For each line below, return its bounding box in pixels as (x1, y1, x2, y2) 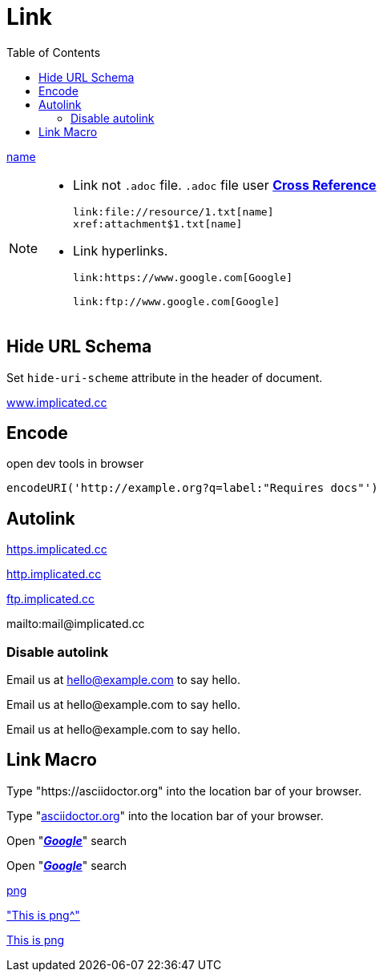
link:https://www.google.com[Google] (73, 271, 292, 284)
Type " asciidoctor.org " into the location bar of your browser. (6, 808, 324, 823)
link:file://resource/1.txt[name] (73, 205, 274, 218)
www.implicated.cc (6, 395, 107, 409)
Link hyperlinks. (73, 242, 168, 259)
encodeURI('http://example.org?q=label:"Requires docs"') (6, 481, 378, 495)
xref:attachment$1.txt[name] (73, 217, 243, 230)
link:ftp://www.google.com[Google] (73, 295, 280, 308)
